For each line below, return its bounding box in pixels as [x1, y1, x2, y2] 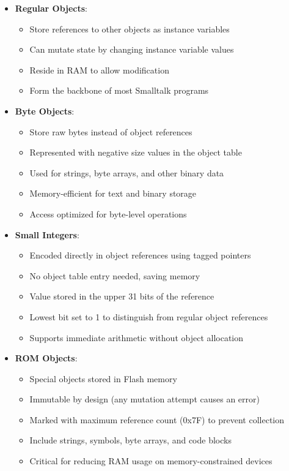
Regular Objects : [15, 2, 87, 14]
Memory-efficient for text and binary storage [29, 187, 197, 200]
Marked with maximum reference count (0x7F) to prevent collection [29, 413, 285, 426]
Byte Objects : [15, 104, 75, 117]
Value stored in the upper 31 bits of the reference [29, 290, 214, 303]
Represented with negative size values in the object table [29, 146, 242, 159]
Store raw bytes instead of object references [29, 125, 192, 138]
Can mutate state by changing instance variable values [29, 43, 234, 56]
